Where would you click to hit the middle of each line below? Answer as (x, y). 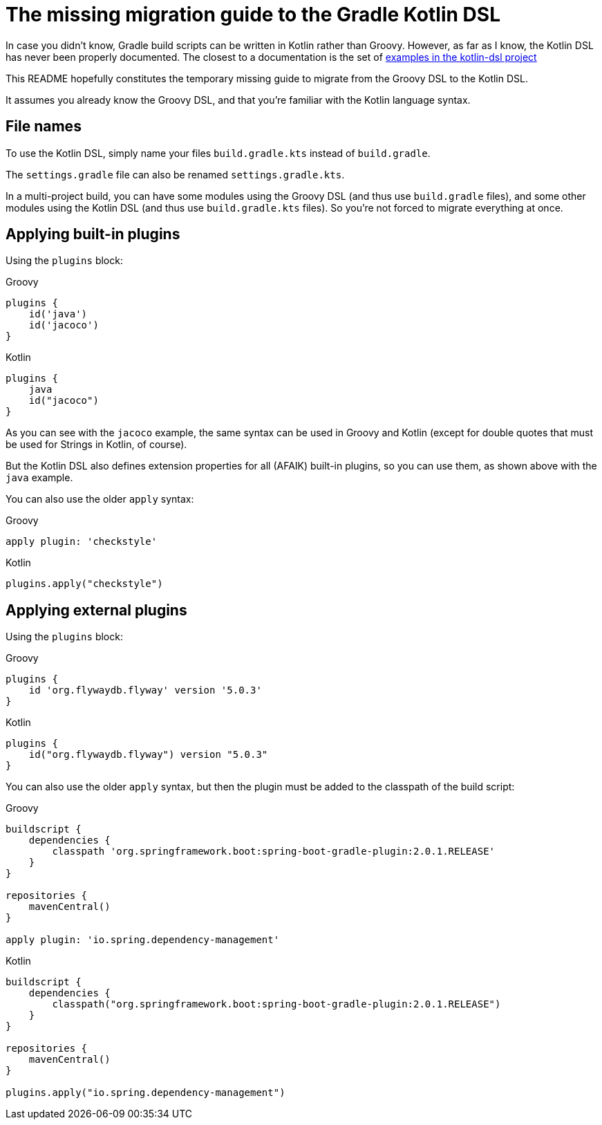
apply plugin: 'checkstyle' (82, 542)
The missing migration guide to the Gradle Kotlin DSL (253, 15)
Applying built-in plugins (93, 234)
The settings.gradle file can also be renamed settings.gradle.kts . (175, 174)
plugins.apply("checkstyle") (84, 584)
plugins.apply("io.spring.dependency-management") (145, 1093)
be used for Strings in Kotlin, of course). (96, 445)
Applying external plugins (96, 610)
